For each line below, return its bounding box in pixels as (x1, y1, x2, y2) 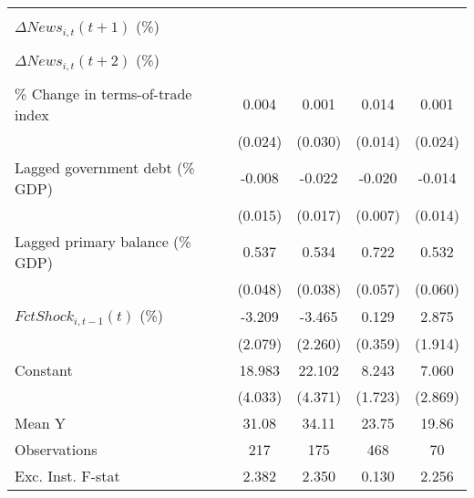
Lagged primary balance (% (15, 230, 191, 252)
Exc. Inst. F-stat (15, 464, 120, 486)
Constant (15, 358, 73, 380)
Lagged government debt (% (15, 156, 195, 178)
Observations (15, 438, 98, 460)
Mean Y (15, 411, 67, 433)
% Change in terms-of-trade (15, 82, 192, 104)
